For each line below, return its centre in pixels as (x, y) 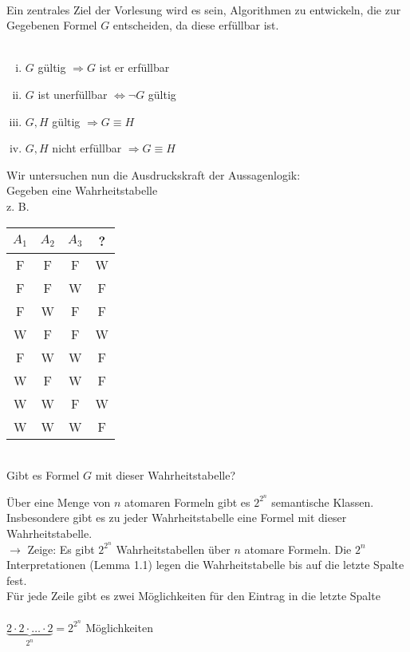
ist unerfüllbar (73, 94)
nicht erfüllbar (87, 148)
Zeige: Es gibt (61, 549)
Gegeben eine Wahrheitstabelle (82, 190)
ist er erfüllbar (134, 67)
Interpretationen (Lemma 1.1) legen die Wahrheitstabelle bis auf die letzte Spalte (205, 565)
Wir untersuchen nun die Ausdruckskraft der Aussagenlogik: (154, 174)
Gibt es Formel (43, 475)
